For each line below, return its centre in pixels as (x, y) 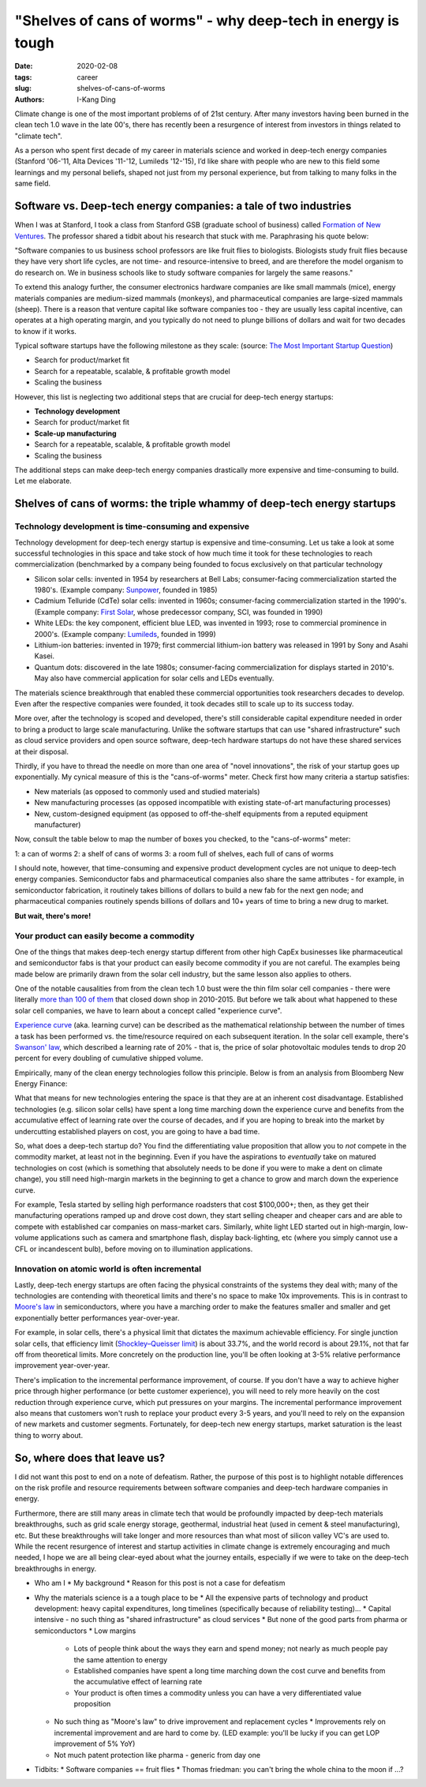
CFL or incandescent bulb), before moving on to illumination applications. (134, 1249)
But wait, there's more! (53, 916)
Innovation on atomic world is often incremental (108, 1269)
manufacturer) (58, 824)
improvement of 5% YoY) (95, 1744)
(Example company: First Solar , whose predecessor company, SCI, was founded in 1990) (179, 612)
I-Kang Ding (96, 99)
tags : (23, 77)
